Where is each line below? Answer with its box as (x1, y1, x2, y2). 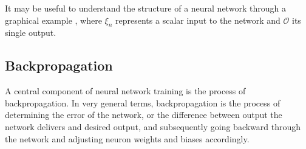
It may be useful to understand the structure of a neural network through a (5, 2, 286, 14)
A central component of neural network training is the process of (5, 85, 246, 97)
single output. (5, 26, 56, 39)
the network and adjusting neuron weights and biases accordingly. (5, 132, 250, 145)
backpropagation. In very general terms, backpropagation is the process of (5, 96, 280, 109)
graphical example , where (5, 13, 102, 26)
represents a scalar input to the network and (115, 13, 280, 26)
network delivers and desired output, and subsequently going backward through (5, 120, 301, 133)
